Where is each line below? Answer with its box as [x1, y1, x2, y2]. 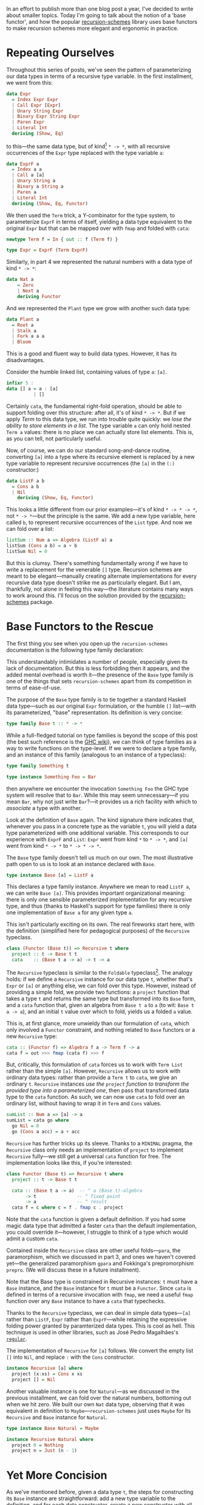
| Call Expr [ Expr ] [12, 102, 61, 109]
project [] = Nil [12, 1376, 56, 1382]
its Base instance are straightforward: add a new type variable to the [6, 1495, 176, 1502]
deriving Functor [17, 293, 61, 299]
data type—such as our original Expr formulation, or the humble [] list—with [6, 702, 196, 710]
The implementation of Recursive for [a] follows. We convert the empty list [6, 1347, 194, 1354]
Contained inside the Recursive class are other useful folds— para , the [6, 1247, 181, 1254]
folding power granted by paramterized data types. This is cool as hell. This [6, 1322, 195, 1329]
